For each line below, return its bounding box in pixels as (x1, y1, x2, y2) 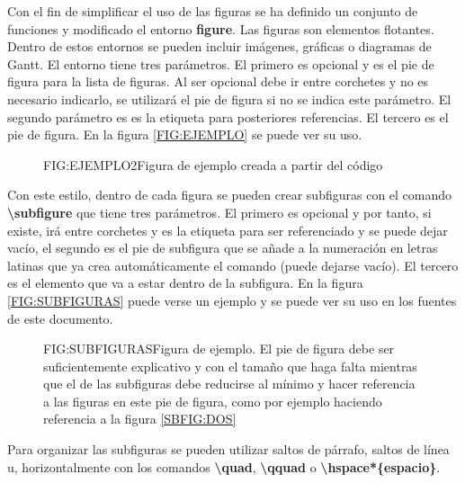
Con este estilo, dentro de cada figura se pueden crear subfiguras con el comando (7, 185, 452, 204)
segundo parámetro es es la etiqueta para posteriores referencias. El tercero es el (7, 107, 449, 126)
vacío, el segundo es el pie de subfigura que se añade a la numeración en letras (7, 238, 438, 257)
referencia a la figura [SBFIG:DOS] (43, 409, 237, 428)
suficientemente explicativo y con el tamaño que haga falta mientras (43, 356, 417, 375)
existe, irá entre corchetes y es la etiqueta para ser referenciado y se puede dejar (7, 220, 448, 239)
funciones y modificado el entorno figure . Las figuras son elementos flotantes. (7, 19, 434, 38)
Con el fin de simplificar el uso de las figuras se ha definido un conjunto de (7, 2, 418, 20)
